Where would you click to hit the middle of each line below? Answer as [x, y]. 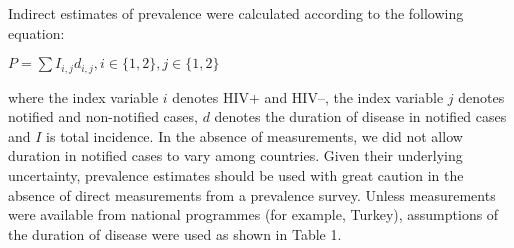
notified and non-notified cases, [103, 116]
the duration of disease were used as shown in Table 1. [175, 233]
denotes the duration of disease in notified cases [360, 116]
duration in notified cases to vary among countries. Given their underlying [235, 155]
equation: [36, 32]
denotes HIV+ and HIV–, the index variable [308, 96]
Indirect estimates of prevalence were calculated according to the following [236, 13]
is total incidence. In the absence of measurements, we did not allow [254, 135]
